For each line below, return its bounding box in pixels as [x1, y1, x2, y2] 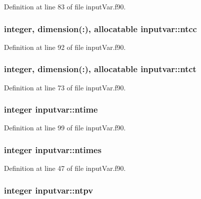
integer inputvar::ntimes [4, 143, 102, 156]
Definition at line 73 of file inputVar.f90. [4, 82, 126, 92]
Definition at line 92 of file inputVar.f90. [4, 41, 126, 52]
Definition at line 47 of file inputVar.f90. [4, 163, 126, 173]
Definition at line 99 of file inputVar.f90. [4, 122, 126, 133]
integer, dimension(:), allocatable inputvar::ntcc [4, 22, 197, 35]
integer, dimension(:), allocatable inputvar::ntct [4, 63, 197, 75]
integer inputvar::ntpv [4, 184, 93, 196]
